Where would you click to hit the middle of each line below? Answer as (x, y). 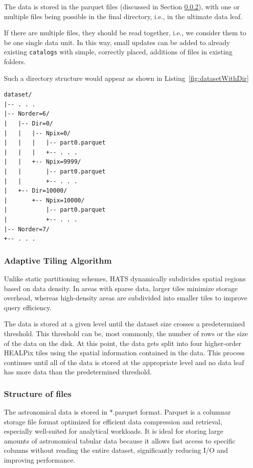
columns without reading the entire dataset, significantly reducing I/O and (116, 450)
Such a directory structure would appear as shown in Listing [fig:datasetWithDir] (126, 78)
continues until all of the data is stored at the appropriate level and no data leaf (124, 362)
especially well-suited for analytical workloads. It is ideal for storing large (114, 431)
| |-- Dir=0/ (29, 123)
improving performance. (40, 460)
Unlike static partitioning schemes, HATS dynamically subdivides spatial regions (125, 278)
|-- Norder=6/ (27, 114)
